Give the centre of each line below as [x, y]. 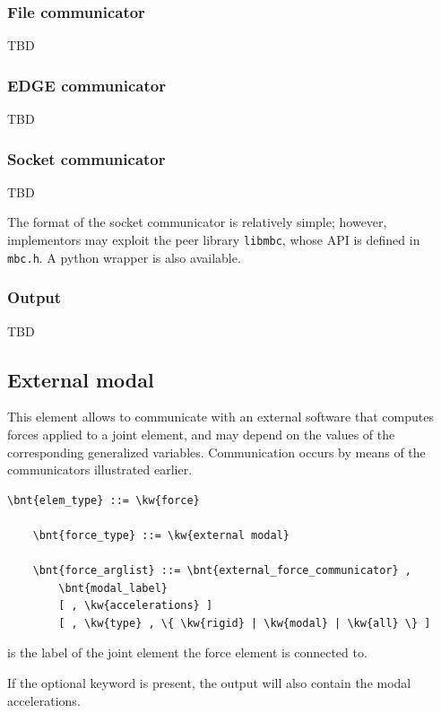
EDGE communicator [86, 85]
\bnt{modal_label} [113, 588]
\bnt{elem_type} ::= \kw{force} [104, 500]
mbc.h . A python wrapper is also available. [124, 257]
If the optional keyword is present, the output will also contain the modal [209, 683]
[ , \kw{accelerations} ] [136, 606]
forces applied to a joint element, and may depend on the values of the [201, 434]
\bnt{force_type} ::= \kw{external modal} [161, 535]
